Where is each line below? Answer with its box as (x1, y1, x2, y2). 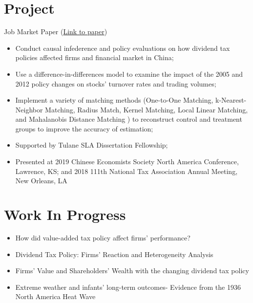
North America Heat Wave (15, 291, 96, 302)
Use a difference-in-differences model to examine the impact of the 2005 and (15, 68, 243, 79)
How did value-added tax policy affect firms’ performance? (15, 232, 190, 242)
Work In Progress (4, 204, 126, 224)
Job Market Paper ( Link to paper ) (4, 26, 107, 37)
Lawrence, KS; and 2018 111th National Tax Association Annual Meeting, (15, 166, 238, 176)
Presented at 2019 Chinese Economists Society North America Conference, (15, 156, 239, 167)
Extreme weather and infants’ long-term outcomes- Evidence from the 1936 (15, 281, 241, 292)
